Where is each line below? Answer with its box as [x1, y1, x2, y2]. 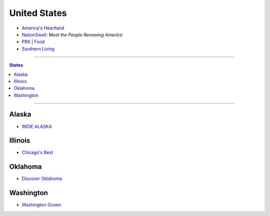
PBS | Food [21, 39, 45, 45]
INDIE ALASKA [21, 123, 52, 129]
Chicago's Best [21, 150, 53, 156]
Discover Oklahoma [21, 176, 62, 182]
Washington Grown [21, 202, 61, 208]
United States [9, 7, 67, 18]
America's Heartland [21, 25, 64, 31]
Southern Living [21, 45, 54, 52]
